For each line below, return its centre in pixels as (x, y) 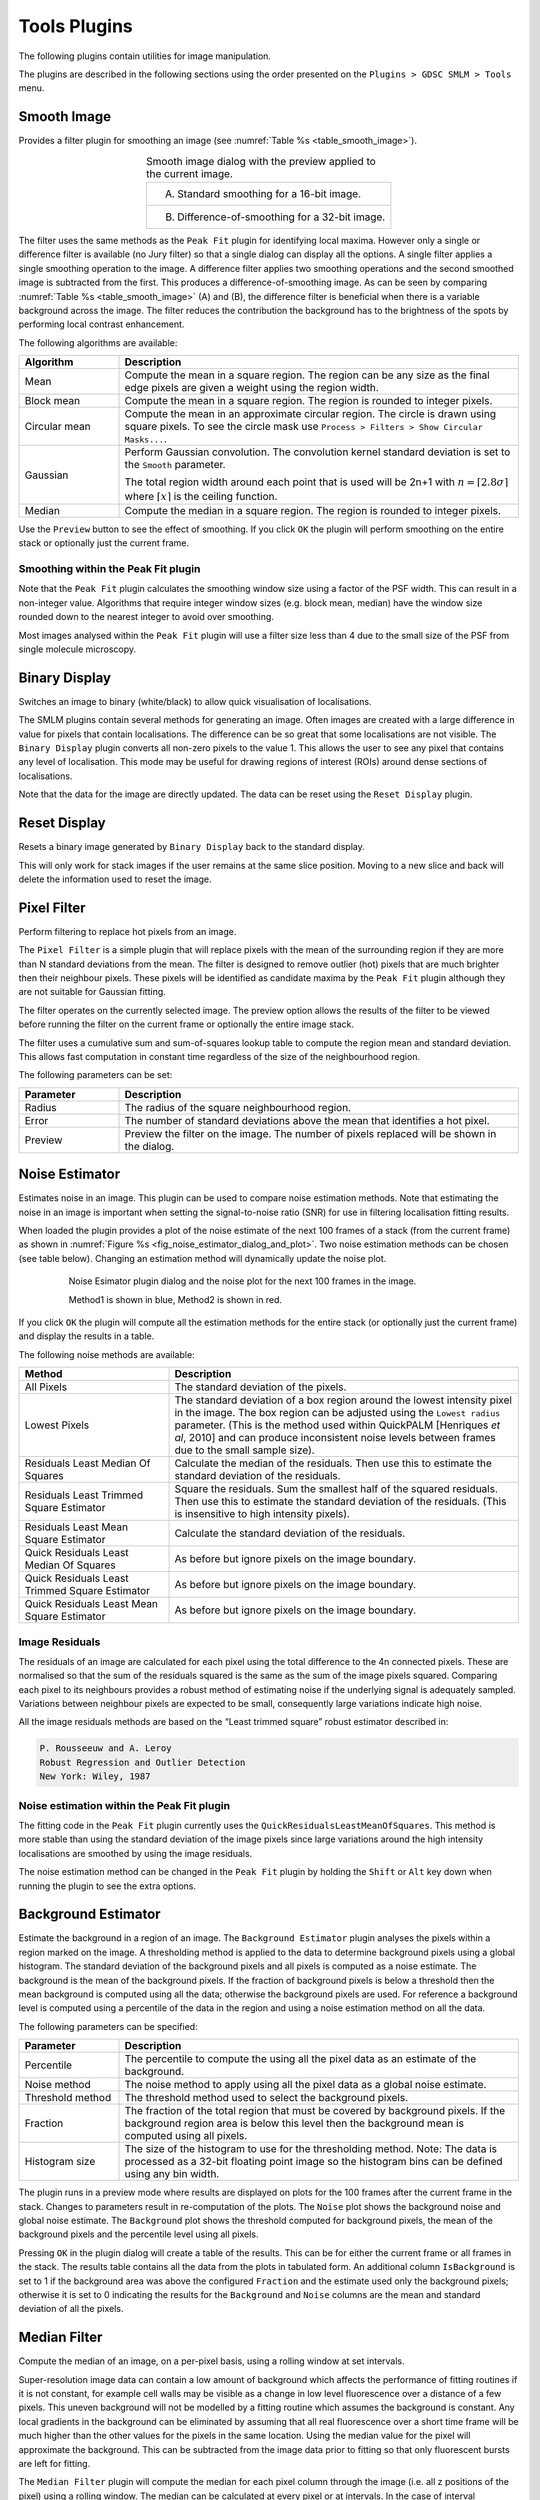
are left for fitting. (54, 2463)
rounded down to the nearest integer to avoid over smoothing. (146, 617)
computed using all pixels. (186, 2136)
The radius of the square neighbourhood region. (238, 1107)
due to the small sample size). (244, 1450)
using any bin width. (172, 2174)
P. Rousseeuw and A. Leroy (105, 1748)
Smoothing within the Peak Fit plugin (109, 569)
